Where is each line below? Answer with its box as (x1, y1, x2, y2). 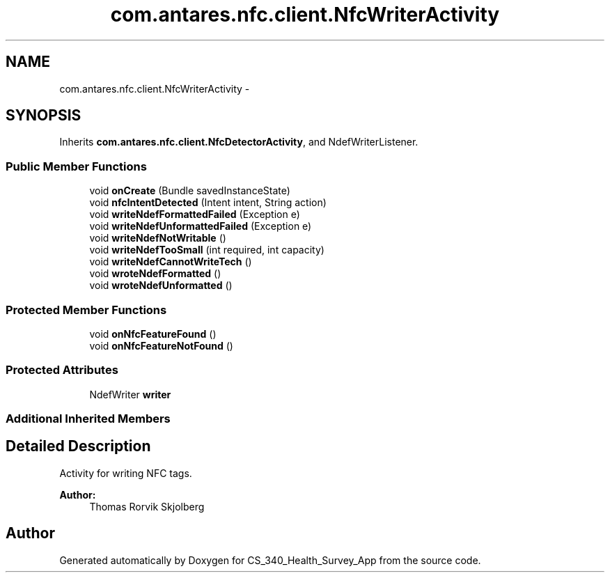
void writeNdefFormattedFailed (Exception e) (89, 208, 300, 221)
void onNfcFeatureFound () (89, 327, 217, 340)
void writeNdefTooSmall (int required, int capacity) (89, 244, 324, 256)
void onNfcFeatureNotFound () (89, 339, 233, 352)
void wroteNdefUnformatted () (89, 279, 233, 292)
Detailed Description (6, 437, 151, 455)
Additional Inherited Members (6, 412, 171, 426)
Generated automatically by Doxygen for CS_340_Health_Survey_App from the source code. (59, 554, 481, 566)
